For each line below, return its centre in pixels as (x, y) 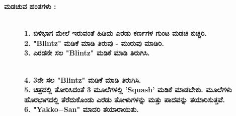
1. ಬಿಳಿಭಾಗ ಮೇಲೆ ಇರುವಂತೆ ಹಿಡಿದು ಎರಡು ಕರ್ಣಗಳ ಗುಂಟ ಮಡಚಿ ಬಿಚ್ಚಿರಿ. (115, 33)
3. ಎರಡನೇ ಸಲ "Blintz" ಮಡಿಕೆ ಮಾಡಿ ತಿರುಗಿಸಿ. (87, 53)
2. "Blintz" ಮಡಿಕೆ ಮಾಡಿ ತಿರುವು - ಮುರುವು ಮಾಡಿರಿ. (94, 43)
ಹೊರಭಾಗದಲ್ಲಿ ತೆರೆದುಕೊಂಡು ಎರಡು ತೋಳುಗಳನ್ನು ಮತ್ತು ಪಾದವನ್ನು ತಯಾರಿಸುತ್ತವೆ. (125, 99)
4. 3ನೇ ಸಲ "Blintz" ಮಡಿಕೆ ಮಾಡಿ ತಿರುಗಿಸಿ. (83, 79)
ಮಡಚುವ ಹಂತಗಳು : (30, 6)
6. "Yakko (41, 109)
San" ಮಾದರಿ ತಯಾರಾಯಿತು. (101, 109)
